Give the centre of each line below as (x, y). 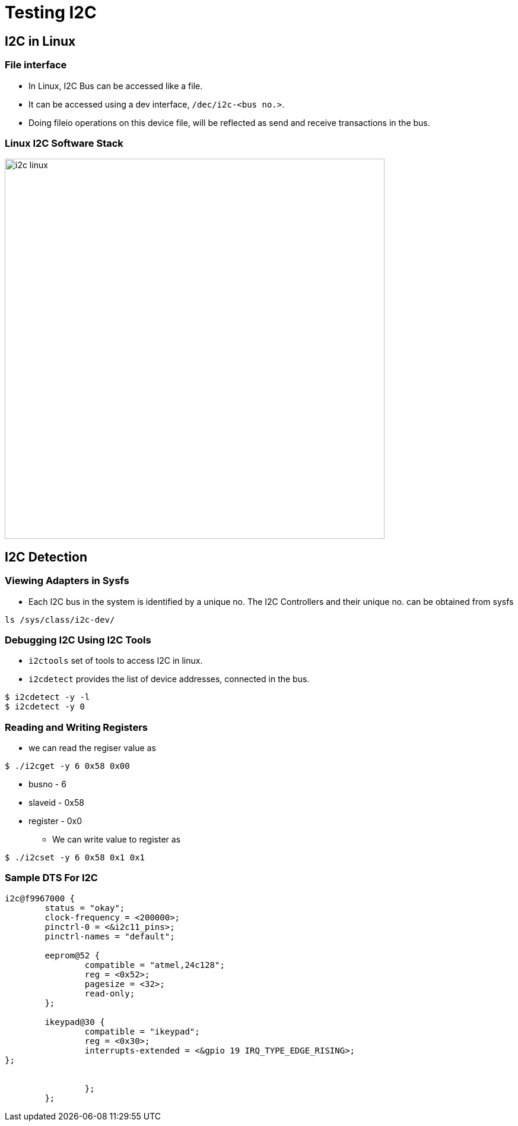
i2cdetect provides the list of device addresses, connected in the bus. (169, 679)
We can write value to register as (117, 840)
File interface (36, 65)
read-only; (110, 993)
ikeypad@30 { (75, 1022)
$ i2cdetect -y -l (47, 697)
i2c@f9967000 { (40, 898)
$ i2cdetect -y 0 (45, 707)
